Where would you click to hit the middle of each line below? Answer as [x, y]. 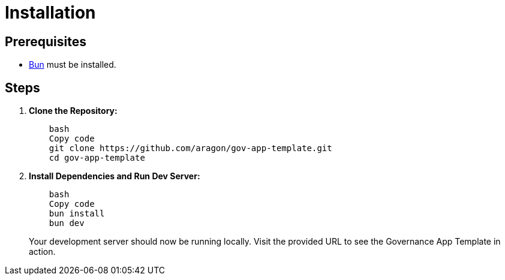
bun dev [67, 223]
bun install [77, 214]
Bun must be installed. [73, 65]
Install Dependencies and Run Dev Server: [115, 176]
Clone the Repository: [73, 111]
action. [42, 252]
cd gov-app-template [97, 158]
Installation [50, 13]
